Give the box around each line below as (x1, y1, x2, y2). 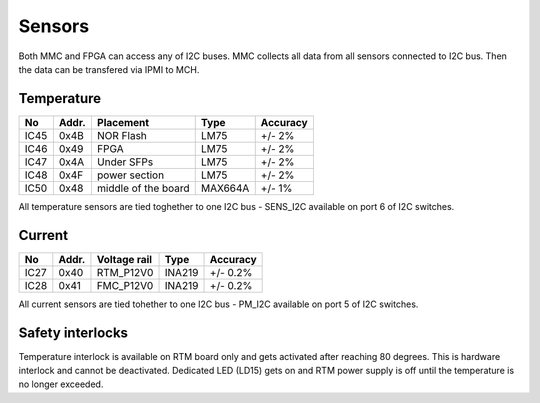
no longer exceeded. (18, 378, 104, 390)
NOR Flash (96, 128, 147, 142)
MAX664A (200, 181, 250, 195)
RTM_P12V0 (96, 265, 154, 279)
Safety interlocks (18, 324, 129, 341)
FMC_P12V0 (96, 278, 154, 292)
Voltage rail (96, 252, 153, 266)
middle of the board (96, 181, 190, 195)
